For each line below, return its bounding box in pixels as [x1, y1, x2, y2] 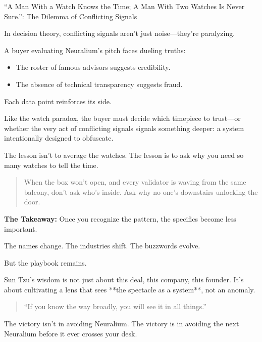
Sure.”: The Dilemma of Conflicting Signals [4, 11, 137, 21]
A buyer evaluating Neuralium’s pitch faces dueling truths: [4, 45, 186, 55]
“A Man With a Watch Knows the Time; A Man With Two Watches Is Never [4, 1, 245, 11]
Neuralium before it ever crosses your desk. [4, 328, 137, 338]
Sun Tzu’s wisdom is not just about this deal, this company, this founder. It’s [4, 274, 244, 285]
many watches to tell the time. [4, 159, 98, 170]
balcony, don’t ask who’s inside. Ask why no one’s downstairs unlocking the [24, 186, 258, 197]
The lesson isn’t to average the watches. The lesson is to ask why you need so [4, 149, 244, 160]
